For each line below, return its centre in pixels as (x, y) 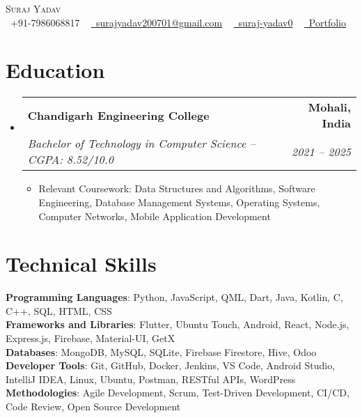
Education (55, 70)
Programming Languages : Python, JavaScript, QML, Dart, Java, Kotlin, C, (174, 297)
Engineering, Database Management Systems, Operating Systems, (179, 202)
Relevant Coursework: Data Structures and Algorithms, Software (177, 188)
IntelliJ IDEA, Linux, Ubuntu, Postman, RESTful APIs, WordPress (151, 379)
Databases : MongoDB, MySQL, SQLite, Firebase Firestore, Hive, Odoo (161, 351)
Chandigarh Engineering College (118, 115)
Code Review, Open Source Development (93, 406)
